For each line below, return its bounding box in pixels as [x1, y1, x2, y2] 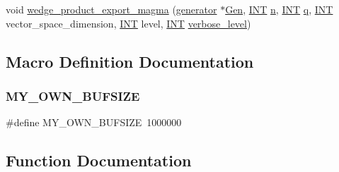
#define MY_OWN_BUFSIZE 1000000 [6, 115, 182, 130]
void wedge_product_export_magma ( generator [6, 2, 217, 16]
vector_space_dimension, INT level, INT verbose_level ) [6, 16, 251, 30]
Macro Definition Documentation [6, 50, 254, 72]
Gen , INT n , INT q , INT [225, 2, 333, 16]
